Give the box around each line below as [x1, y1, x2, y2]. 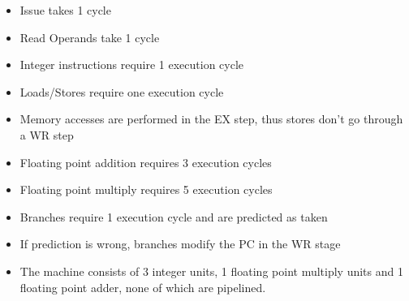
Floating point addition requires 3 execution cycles [19, 153, 272, 170]
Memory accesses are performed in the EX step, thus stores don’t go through [19, 110, 403, 127]
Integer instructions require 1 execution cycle [19, 56, 244, 73]
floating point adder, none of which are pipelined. [19, 278, 266, 295]
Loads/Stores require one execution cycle [19, 83, 224, 100]
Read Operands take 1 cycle [19, 28, 160, 45]
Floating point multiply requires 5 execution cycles [19, 181, 273, 198]
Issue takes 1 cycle [19, 2, 111, 18]
